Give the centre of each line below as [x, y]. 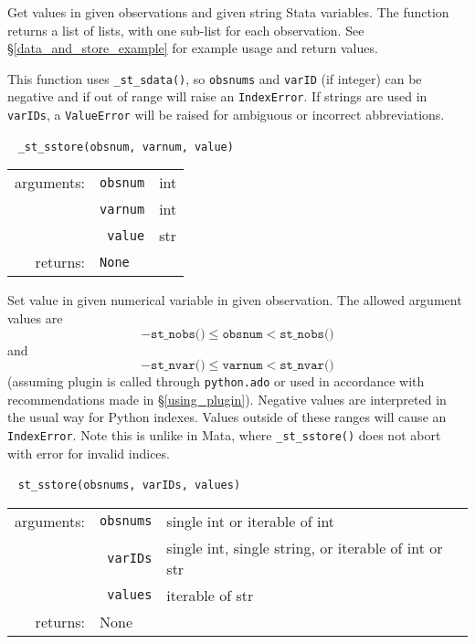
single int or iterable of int [251, 521]
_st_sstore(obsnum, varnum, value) [126, 147]
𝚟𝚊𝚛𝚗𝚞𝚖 [243, 366]
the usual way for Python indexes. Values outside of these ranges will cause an [227, 417]
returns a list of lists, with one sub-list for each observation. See [186, 30]
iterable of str [210, 595]
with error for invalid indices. [89, 453]
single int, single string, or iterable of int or [305, 547]
